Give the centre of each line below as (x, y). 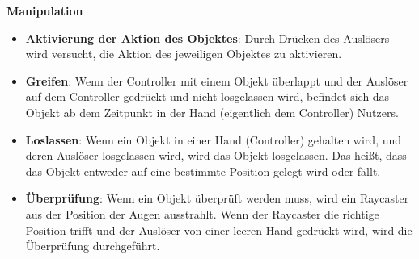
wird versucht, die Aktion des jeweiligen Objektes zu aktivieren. (184, 54)
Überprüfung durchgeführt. (93, 246)
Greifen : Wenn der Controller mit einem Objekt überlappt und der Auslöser (217, 80)
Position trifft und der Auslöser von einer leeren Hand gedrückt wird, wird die (219, 230)
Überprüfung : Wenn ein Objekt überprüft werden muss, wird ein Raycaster (217, 198)
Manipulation (45, 10)
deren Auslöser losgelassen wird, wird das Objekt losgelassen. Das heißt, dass (216, 155)
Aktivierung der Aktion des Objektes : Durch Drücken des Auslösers (207, 38)
